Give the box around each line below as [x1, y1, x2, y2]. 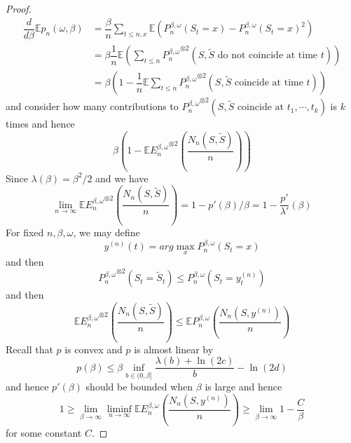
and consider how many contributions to [6, 99, 179, 114]
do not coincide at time [217, 50, 318, 61]
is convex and [64, 341, 123, 356]
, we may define [73, 225, 140, 240]
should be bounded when [85, 379, 193, 394]
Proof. [6, 1, 32, 15]
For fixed [6, 225, 44, 240]
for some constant [6, 425, 82, 439]
